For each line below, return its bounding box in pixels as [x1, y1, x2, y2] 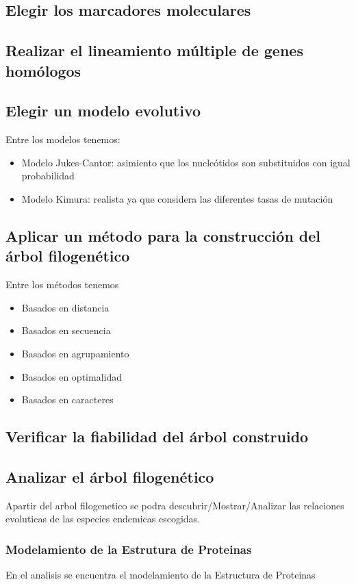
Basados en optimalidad [21, 369, 122, 383]
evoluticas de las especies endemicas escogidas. [5, 511, 200, 526]
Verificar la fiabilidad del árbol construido [5, 426, 309, 447]
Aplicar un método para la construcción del [5, 225, 321, 246]
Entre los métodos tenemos [5, 277, 119, 292]
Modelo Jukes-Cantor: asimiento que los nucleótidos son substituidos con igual [21, 155, 351, 169]
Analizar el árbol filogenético [5, 466, 214, 487]
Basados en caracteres [21, 392, 114, 407]
